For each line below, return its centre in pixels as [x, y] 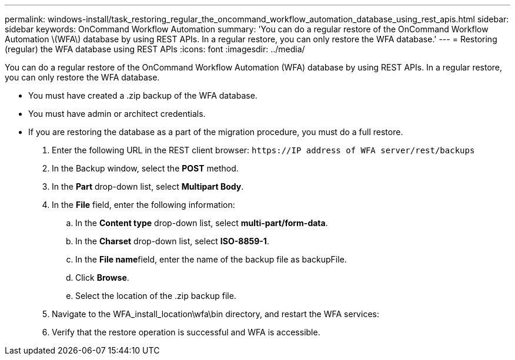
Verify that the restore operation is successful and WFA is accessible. [186, 332]
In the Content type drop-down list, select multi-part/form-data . [202, 223]
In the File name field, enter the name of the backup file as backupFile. [211, 259]
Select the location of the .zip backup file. [156, 296]
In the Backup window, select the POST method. [145, 168]
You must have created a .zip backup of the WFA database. [143, 95]
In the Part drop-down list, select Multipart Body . [148, 186]
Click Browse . [102, 277]
